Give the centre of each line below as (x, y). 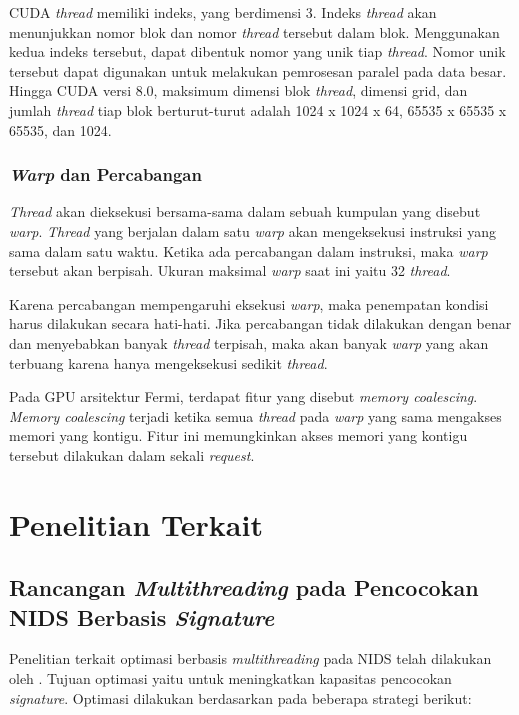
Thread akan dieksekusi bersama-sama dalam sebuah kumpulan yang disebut (245, 211)
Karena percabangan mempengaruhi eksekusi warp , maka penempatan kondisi (249, 303)
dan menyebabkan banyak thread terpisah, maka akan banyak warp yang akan (249, 342)
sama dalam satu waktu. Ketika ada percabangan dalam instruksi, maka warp (248, 250)
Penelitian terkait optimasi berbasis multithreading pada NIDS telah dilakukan (250, 658)
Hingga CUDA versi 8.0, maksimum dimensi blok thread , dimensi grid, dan (238, 90)
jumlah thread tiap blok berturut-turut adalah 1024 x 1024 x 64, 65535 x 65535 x (258, 109)
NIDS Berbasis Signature (142, 616)
